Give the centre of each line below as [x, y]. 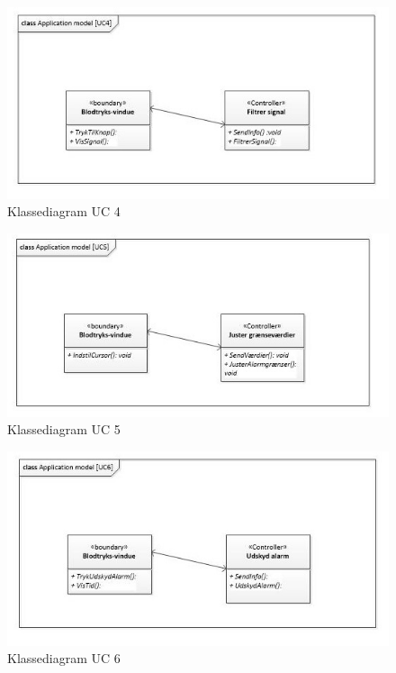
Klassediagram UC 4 [64, 211]
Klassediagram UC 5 [64, 429]
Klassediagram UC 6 [64, 658]
